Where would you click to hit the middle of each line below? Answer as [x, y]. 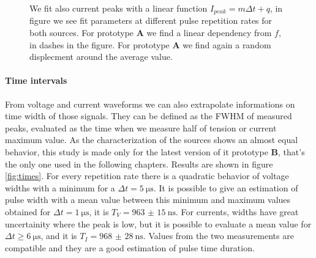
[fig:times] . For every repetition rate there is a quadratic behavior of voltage [147, 176]
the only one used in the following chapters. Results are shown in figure [139, 164]
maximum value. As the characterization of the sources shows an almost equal [152, 140]
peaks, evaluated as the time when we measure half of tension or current [141, 127]
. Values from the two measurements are [218, 236]
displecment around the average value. [101, 57]
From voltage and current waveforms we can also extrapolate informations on [150, 104]
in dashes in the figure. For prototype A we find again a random [150, 44]
